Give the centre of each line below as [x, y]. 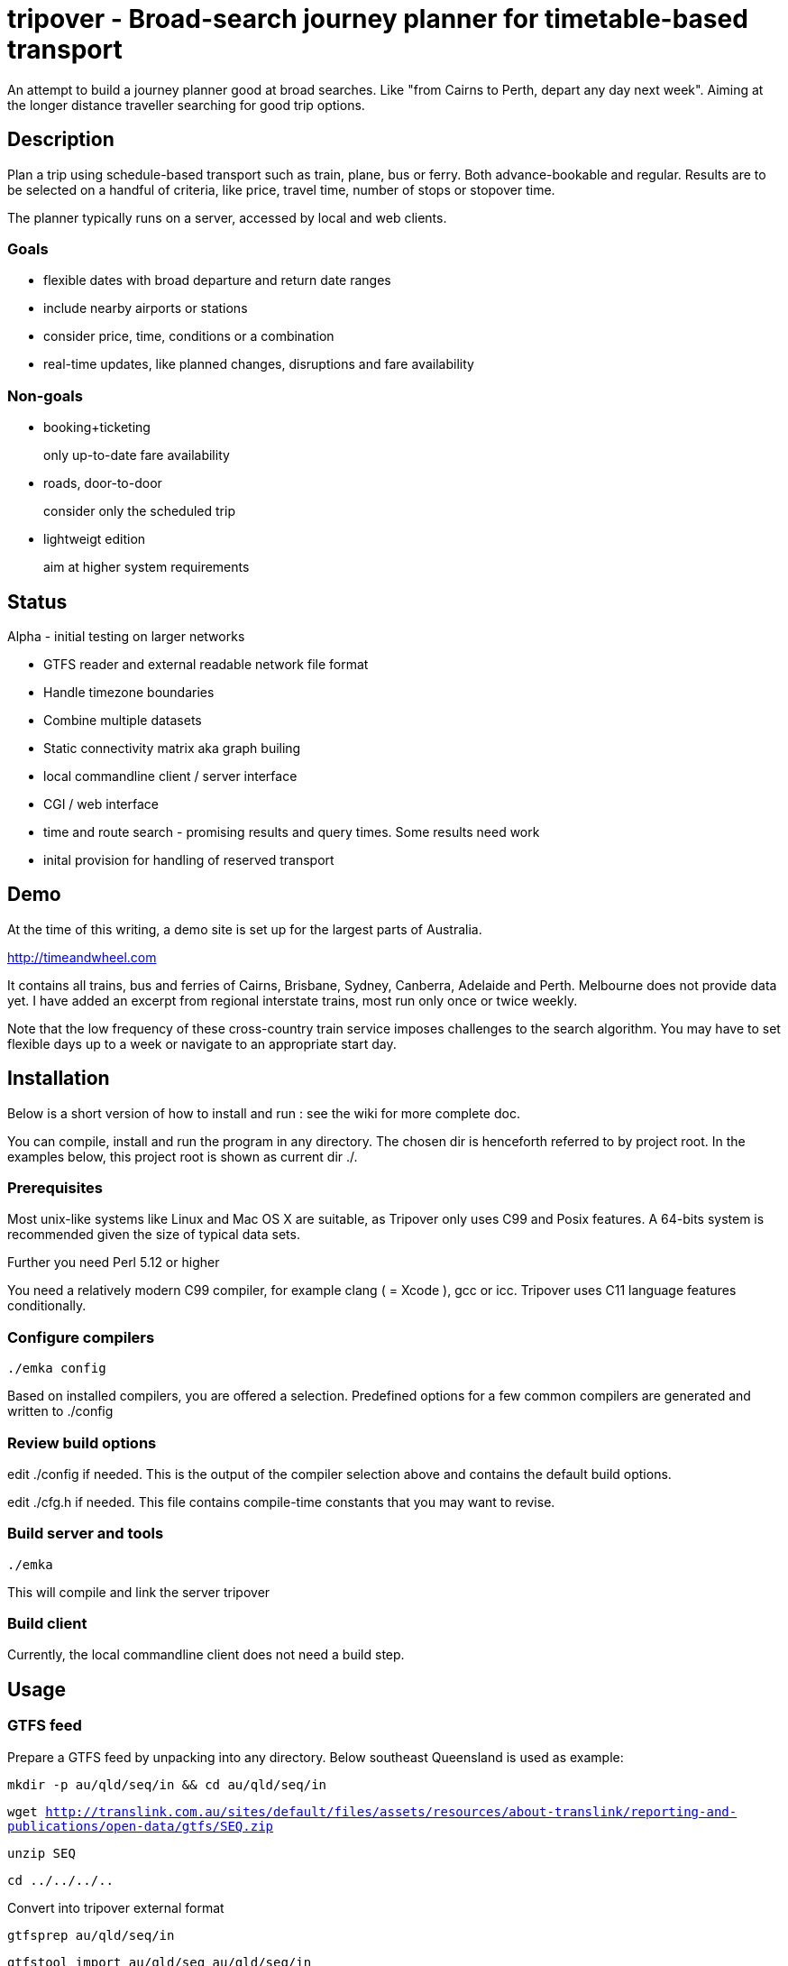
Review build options [82, 1442]
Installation [59, 1079]
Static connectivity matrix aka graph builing [172, 748]
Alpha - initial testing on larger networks [126, 636]
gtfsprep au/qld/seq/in [91, 1935]
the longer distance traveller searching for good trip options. [186, 105]
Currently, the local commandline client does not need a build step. [206, 1655]
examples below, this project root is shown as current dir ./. [183, 1156]
